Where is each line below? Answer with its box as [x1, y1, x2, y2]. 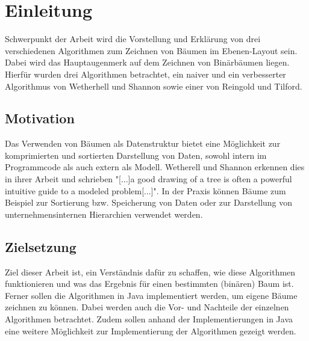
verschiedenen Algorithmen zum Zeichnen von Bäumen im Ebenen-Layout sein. [5, 44, 298, 57]
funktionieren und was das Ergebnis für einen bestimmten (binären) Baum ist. [5, 277, 294, 290]
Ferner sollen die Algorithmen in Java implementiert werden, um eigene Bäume [5, 289, 298, 301]
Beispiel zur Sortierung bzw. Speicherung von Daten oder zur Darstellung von [5, 196, 293, 209]
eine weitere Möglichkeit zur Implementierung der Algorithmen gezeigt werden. [5, 324, 296, 337]
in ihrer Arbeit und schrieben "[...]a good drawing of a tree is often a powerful [5, 173, 292, 185]
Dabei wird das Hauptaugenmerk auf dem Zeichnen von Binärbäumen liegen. [5, 56, 290, 69]
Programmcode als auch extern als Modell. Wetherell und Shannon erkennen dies [5, 161, 305, 173]
